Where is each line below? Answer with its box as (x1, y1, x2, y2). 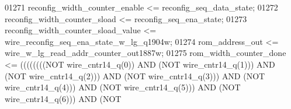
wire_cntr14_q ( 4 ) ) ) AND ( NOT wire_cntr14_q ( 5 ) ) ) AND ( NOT (5, 81, 241, 93)
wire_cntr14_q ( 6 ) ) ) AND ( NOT (5, 92, 122, 104)
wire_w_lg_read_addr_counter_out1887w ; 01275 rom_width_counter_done (5, 47, 286, 59)
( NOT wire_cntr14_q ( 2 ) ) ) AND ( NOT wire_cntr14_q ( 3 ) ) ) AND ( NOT (5, 69, 265, 82)
